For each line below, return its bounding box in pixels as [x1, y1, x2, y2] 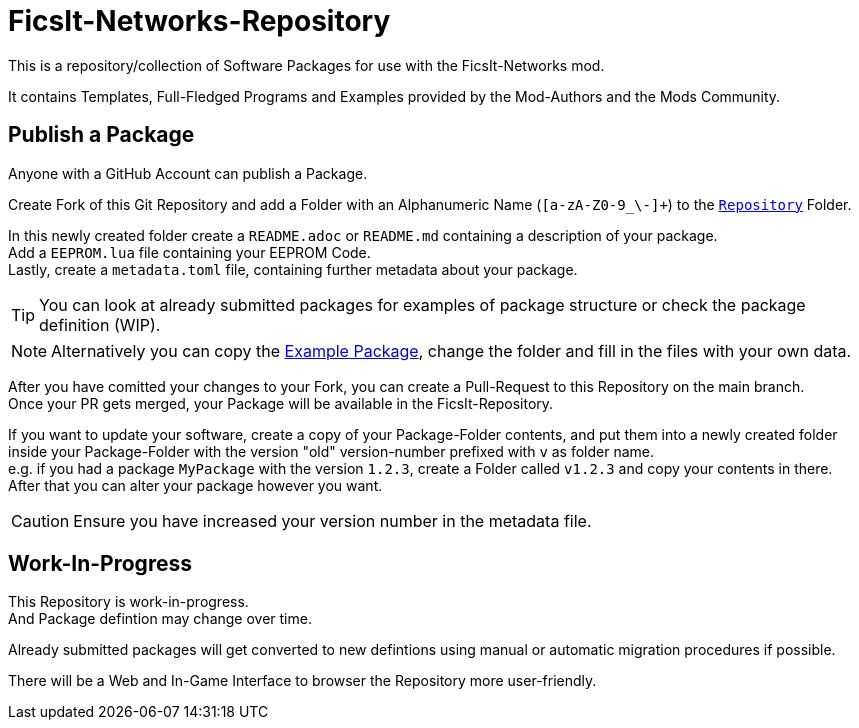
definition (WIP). [39, 314, 161, 335]
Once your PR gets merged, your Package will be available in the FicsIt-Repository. [8, 394, 554, 412]
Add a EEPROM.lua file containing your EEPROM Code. [8, 243, 371, 261]
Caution [11, 510, 70, 531]
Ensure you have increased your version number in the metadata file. [73, 510, 592, 531]
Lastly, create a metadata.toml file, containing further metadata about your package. [8, 260, 578, 278]
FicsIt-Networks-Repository [8, 4, 391, 38]
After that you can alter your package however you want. [8, 476, 383, 494]
